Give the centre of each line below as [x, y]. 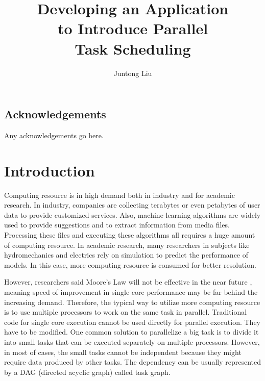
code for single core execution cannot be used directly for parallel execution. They [132, 322]
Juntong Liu [133, 73]
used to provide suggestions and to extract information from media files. [117, 225]
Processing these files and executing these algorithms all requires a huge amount [130, 235]
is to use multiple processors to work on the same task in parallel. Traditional [126, 312]
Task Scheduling [133, 48]
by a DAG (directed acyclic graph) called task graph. [87, 372]
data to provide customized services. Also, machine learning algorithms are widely [132, 214]
